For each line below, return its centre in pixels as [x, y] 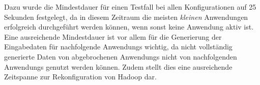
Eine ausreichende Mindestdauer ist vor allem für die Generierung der [113, 36]
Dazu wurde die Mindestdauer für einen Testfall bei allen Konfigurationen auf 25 [130, 7]
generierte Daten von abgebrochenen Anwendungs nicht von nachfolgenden [121, 56]
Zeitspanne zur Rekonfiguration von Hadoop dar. [80, 77]
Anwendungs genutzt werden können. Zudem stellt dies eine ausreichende [118, 66]
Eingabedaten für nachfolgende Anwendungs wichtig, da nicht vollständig [118, 47]
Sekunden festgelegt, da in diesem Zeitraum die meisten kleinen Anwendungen [126, 17]
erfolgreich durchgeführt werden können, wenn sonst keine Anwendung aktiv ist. [129, 27]
